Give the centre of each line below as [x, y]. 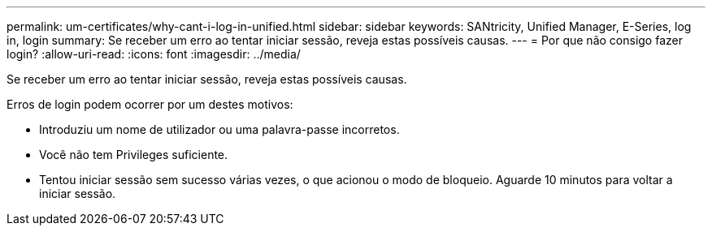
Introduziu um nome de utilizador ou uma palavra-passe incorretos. [219, 129]
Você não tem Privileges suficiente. [134, 155]
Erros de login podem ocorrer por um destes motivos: [150, 104]
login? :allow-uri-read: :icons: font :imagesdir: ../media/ [154, 54]
